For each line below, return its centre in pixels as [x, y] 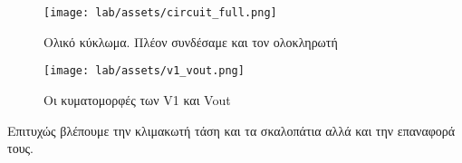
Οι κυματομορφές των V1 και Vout [137, 99]
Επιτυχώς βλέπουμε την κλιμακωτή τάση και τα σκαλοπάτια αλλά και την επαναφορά [231, 130]
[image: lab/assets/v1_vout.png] [144, 71]
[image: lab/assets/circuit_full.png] [160, 13]
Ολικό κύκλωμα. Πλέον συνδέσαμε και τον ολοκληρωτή [191, 41]
